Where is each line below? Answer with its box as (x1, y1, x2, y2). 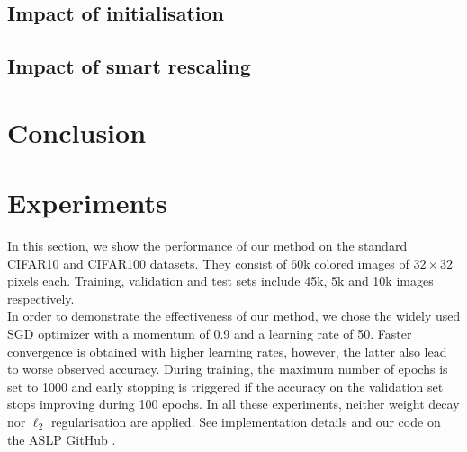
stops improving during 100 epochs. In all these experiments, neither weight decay (7, 394, 460, 413)
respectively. (7, 288, 75, 307)
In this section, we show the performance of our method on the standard (7, 236, 408, 255)
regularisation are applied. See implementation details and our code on (50, 412, 441, 430)
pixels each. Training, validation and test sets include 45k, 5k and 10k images (7, 271, 434, 290)
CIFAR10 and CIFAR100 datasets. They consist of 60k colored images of (7, 253, 409, 272)
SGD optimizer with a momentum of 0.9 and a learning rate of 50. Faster (7, 324, 412, 343)
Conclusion (7, 113, 147, 150)
